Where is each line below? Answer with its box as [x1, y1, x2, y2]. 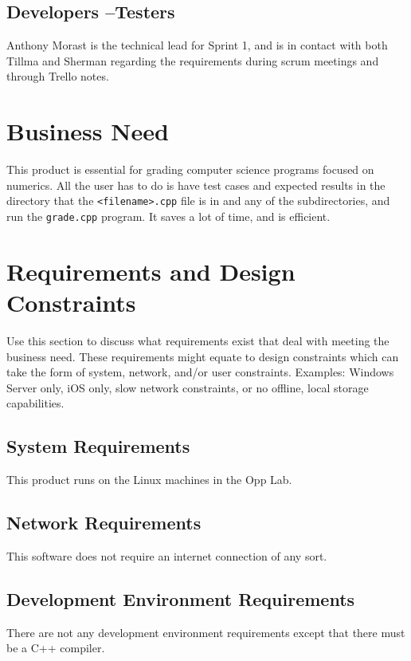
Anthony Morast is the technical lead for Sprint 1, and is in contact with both [6, 37, 388, 53]
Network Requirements [6, 510, 202, 535]
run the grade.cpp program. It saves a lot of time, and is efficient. [6, 207, 331, 224]
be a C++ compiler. [6, 639, 105, 656]
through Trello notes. [6, 68, 109, 85]
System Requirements [6, 434, 190, 458]
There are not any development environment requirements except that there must [6, 624, 405, 640]
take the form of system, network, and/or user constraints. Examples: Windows [6, 364, 394, 380]
